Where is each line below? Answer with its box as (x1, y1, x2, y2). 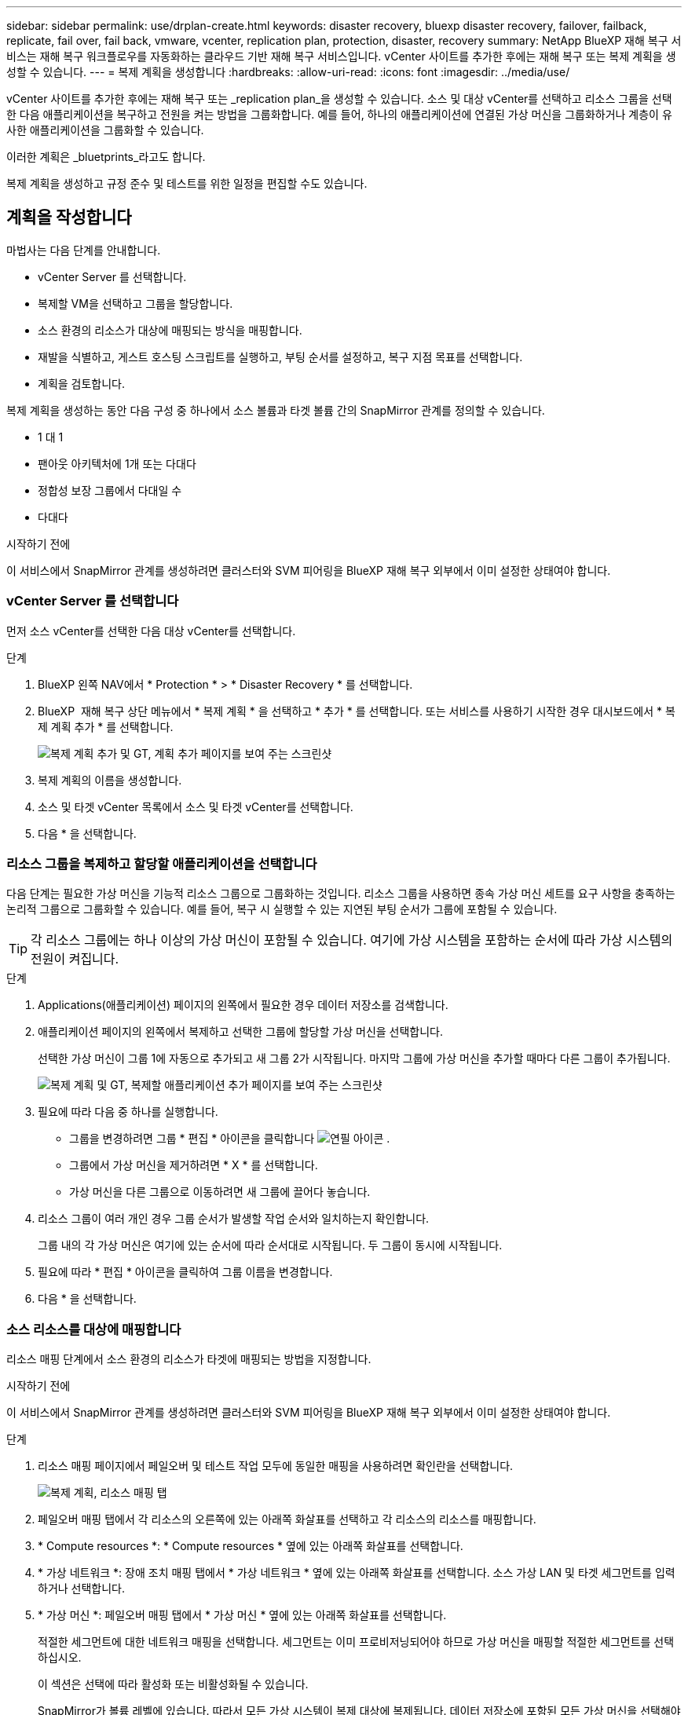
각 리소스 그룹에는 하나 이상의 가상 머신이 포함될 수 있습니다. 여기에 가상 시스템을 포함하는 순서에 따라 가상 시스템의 (31, 932, 673, 949)
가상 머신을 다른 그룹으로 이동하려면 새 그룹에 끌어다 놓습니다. (69, 1185, 371, 1199)
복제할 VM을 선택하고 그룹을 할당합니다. (38, 296, 233, 310)
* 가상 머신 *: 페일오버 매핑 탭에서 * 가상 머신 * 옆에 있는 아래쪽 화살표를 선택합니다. (38, 1608, 447, 1622)
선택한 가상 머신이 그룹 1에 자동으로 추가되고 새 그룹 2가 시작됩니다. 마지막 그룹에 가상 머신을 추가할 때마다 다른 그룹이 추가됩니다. (38, 1051, 671, 1066)
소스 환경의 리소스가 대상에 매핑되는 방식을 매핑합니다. (38, 323, 302, 337)
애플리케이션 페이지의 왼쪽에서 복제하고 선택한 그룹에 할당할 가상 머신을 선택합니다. (38, 1025, 444, 1039)
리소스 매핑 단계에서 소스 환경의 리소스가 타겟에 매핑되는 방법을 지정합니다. (6, 1352, 371, 1366)
